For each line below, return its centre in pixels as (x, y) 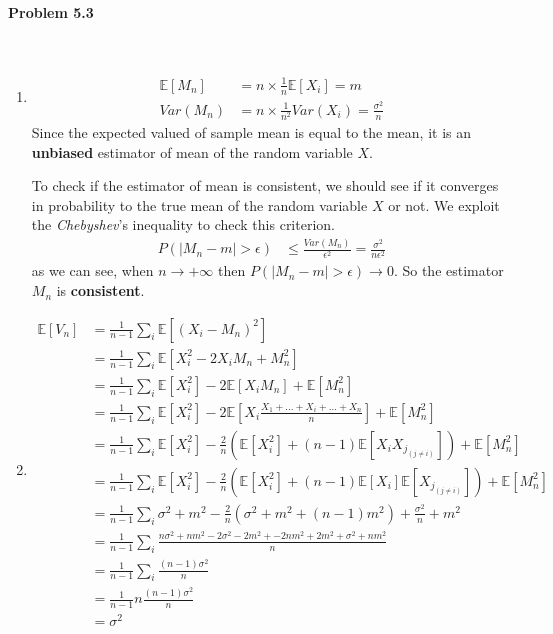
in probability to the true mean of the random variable (199, 204)
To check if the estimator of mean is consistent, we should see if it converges (265, 185)
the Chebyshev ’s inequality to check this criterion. (183, 224)
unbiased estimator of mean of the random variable (192, 151)
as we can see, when (92, 270)
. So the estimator (448, 270)
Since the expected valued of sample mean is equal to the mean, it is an (251, 132)
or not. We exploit (444, 204)
